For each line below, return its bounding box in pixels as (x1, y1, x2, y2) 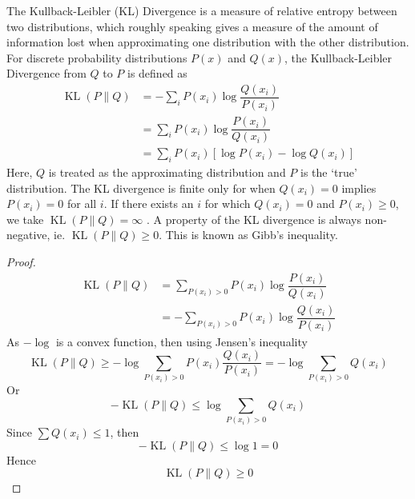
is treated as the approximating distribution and (48, 163, 286, 180)
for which (204, 195, 251, 212)
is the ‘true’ (300, 163, 357, 180)
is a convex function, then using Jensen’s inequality (55, 333, 308, 349)
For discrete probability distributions (6, 49, 187, 66)
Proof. (6, 253, 36, 269)
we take (6, 210, 44, 227)
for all (66, 195, 97, 212)
